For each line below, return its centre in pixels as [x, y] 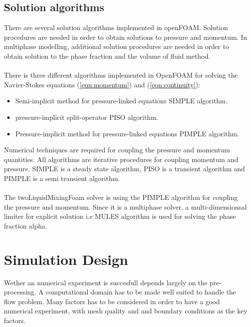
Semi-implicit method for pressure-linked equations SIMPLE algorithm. [121, 101]
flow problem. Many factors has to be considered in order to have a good [112, 301]
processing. [20, 292]
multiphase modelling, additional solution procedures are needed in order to [117, 46]
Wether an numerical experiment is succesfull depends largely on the [106, 282]
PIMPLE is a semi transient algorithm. [62, 178]
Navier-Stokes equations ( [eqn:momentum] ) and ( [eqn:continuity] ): [102, 84]
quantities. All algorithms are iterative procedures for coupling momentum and [121, 159]
